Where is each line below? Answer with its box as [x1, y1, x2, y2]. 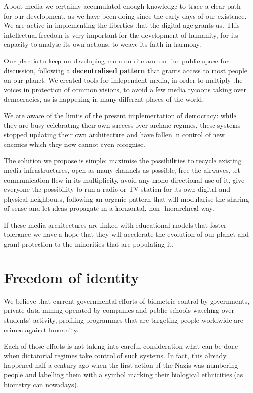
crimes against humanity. [4, 324, 78, 334]
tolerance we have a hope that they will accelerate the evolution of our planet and [4, 229, 249, 239]
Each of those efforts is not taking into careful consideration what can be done [4, 341, 238, 351]
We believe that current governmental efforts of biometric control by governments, [4, 295, 250, 306]
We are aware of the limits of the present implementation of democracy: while [4, 110, 236, 120]
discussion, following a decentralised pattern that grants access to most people [4, 65, 248, 75]
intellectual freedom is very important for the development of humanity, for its [4, 29, 238, 40]
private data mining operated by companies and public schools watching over [4, 305, 234, 315]
